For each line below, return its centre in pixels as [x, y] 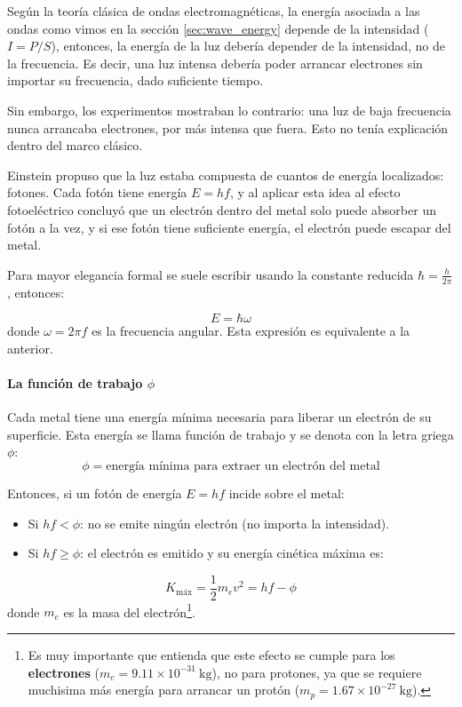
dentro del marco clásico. [75, 145]
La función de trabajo [75, 382]
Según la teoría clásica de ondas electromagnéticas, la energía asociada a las [214, 11]
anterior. [30, 348]
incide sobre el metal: [287, 493]
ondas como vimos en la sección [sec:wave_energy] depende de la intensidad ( [218, 28]
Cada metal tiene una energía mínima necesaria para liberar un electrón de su [219, 417]
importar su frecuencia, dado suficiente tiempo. [135, 80]
